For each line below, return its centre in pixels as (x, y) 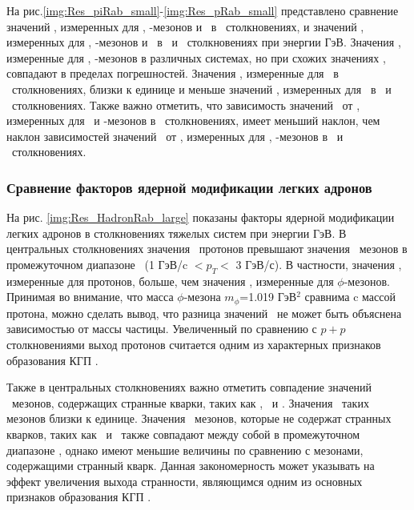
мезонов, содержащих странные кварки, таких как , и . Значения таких (190, 402)
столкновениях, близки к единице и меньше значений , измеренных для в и (201, 88)
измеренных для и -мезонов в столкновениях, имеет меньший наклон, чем (193, 120)
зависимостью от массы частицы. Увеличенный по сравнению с (162, 329)
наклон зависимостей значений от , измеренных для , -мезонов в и (175, 136)
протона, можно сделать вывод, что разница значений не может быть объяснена (204, 313)
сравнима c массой (350, 297)
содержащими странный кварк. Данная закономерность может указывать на (191, 466)
